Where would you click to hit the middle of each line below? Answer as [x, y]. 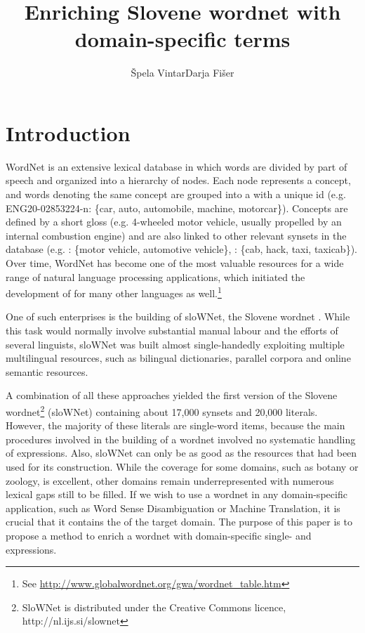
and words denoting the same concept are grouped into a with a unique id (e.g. [176, 194]
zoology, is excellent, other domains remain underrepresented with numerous [170, 480]
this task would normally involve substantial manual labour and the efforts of [172, 331]
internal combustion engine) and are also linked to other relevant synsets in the [176, 235]
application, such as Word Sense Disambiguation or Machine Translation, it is [173, 508]
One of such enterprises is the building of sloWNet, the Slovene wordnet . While [178, 316]
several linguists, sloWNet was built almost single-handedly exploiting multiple [175, 344]
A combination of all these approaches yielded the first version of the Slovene [172, 395]
